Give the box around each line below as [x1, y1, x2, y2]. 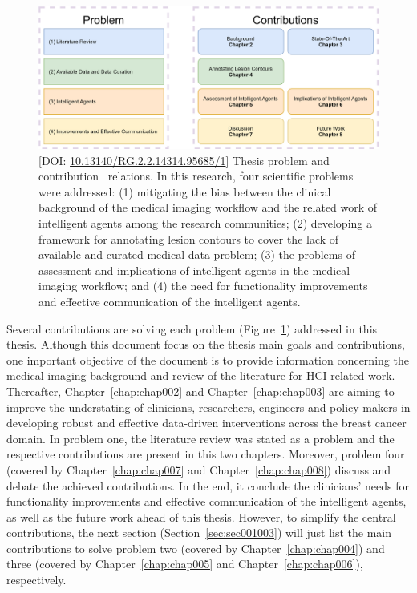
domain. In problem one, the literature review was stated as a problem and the [6, 430, 395, 446]
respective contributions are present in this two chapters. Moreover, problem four [6, 446, 405, 462]
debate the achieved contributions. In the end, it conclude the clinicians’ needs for [6, 477, 409, 494]
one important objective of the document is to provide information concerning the [6, 351, 409, 368]
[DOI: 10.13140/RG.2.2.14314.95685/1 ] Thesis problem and [38, 151, 330, 168]
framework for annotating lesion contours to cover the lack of [38, 230, 339, 247]
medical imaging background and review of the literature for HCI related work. [6, 367, 395, 384]
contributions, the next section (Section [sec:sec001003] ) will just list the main [6, 524, 392, 541]
